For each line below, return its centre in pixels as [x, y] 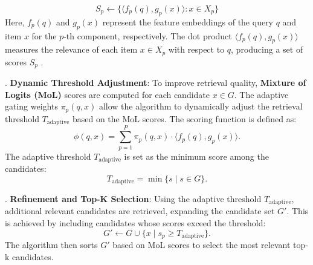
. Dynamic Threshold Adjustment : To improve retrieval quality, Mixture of [156, 83]
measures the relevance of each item [71, 49]
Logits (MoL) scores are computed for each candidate [108, 94]
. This [298, 211]
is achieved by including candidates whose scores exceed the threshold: [135, 223]
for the [44, 35]
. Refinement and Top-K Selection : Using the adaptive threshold [133, 199]
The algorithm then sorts [51, 245]
